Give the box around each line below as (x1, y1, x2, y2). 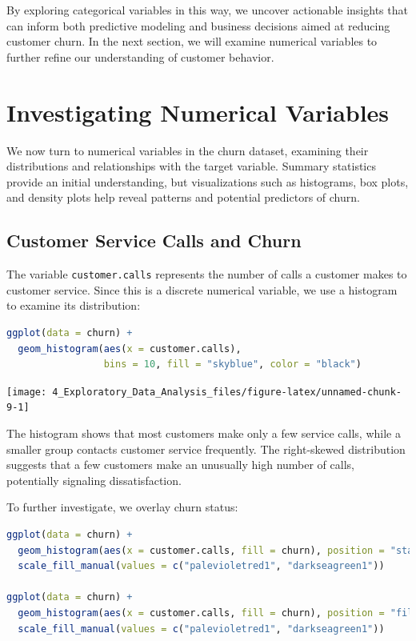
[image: (6, 386, 47, 398)
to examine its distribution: (6, 297, 141, 314)
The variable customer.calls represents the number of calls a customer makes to (6, 266, 407, 282)
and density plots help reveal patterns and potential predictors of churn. (6, 189, 360, 206)
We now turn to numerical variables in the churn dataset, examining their (6, 142, 369, 158)
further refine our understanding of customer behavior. (6, 48, 274, 65)
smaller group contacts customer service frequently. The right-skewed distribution (6, 440, 406, 457)
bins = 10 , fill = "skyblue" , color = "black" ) (103, 359, 362, 371)
